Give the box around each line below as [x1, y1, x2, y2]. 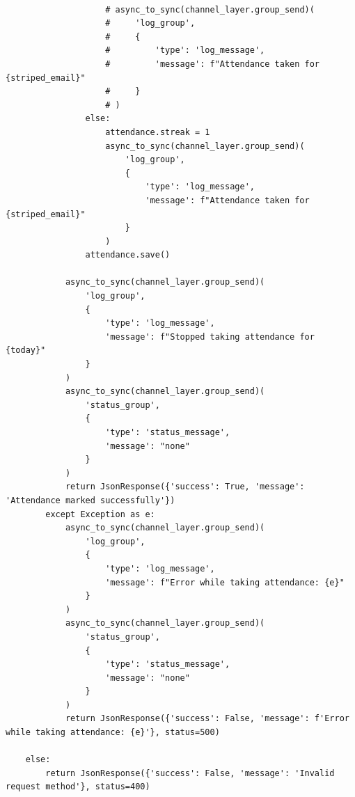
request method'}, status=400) [6, 782, 150, 792]
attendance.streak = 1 [105, 127, 210, 137]
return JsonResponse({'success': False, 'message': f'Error [65, 713, 349, 724]
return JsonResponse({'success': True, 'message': [65, 482, 305, 492]
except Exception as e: [45, 509, 155, 519]
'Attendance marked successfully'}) [6, 495, 175, 505]
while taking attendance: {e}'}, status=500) [6, 727, 220, 738]
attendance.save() [85, 250, 171, 260]
